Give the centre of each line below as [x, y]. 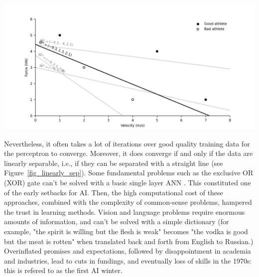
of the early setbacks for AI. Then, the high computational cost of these [114, 192]
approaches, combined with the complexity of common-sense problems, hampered [128, 202]
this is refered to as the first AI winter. [63, 270]
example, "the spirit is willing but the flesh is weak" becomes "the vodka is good [126, 231]
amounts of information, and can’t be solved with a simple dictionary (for [117, 221]
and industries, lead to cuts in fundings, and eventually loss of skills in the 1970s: [128, 260]
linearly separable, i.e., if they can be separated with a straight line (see [114, 163]
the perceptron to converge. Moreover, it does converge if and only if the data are [129, 153]
